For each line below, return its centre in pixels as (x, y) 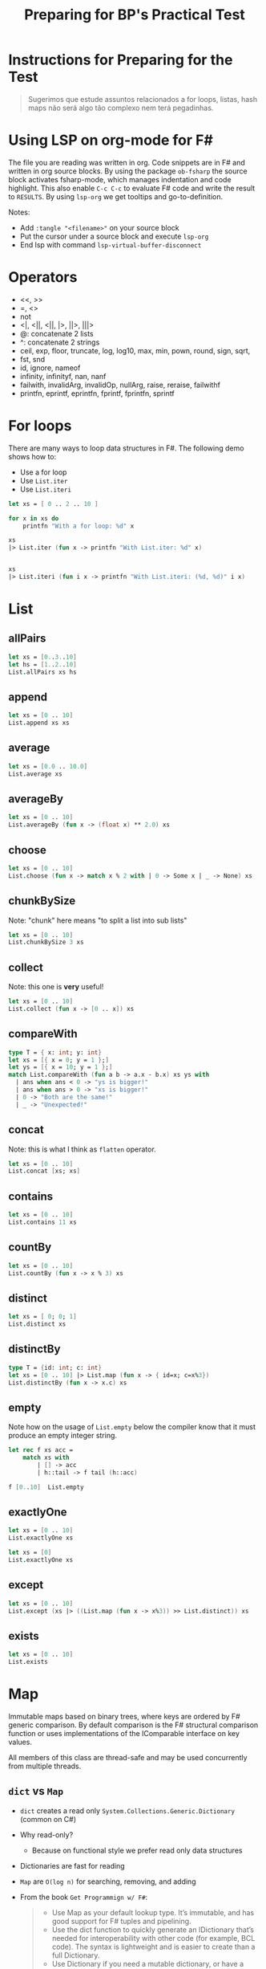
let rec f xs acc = (41, 1450)
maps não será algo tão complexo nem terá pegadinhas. (121, 108)
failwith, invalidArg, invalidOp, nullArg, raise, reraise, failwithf (120, 385)
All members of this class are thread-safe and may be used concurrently (128, 1757)
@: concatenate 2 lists (56, 333)
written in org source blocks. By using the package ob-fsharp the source (128, 171)
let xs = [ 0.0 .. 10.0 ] (48, 766)
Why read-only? (46, 1834)
